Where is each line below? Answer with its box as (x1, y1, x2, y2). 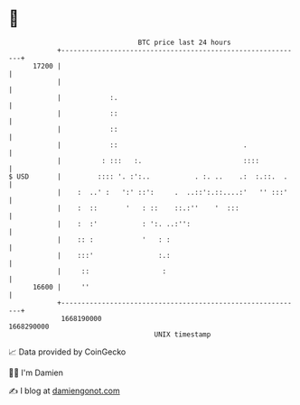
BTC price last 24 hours (137, 38, 231, 47)
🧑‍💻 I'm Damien (8, 367, 64, 378)
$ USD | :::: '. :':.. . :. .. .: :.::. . (8, 171, 288, 181)
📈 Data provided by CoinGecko (8, 346, 127, 357)
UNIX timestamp (154, 329, 211, 339)
